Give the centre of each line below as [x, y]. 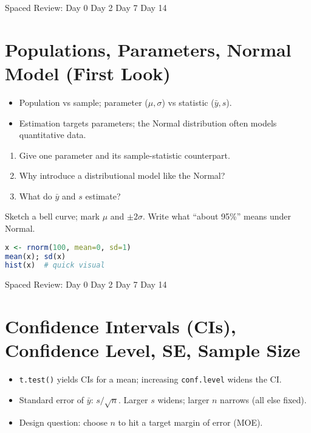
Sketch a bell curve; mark [53, 216]
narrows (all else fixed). [263, 399]
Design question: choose [63, 422]
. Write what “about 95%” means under [217, 216]
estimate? [103, 196]
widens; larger [183, 399]
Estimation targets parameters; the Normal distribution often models [148, 123]
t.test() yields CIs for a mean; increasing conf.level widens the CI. [150, 379]
